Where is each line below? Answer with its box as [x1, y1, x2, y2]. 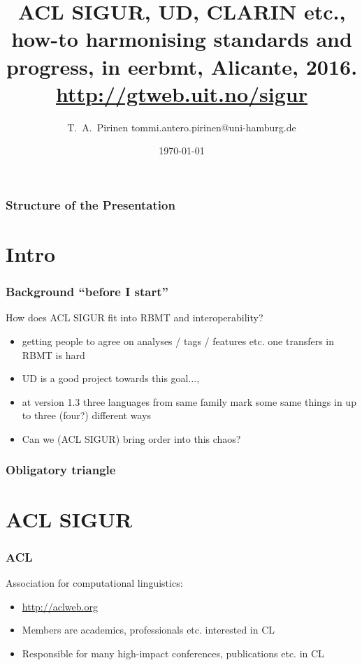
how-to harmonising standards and [11, 24, 352, 53]
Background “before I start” [6, 283, 168, 300]
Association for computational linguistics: [6, 575, 183, 590]
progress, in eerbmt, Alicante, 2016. [6, 52, 358, 80]
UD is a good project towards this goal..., [22, 371, 200, 386]
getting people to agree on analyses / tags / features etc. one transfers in [22, 333, 335, 348]
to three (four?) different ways [22, 408, 151, 423]
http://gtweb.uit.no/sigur [56, 79, 307, 108]
